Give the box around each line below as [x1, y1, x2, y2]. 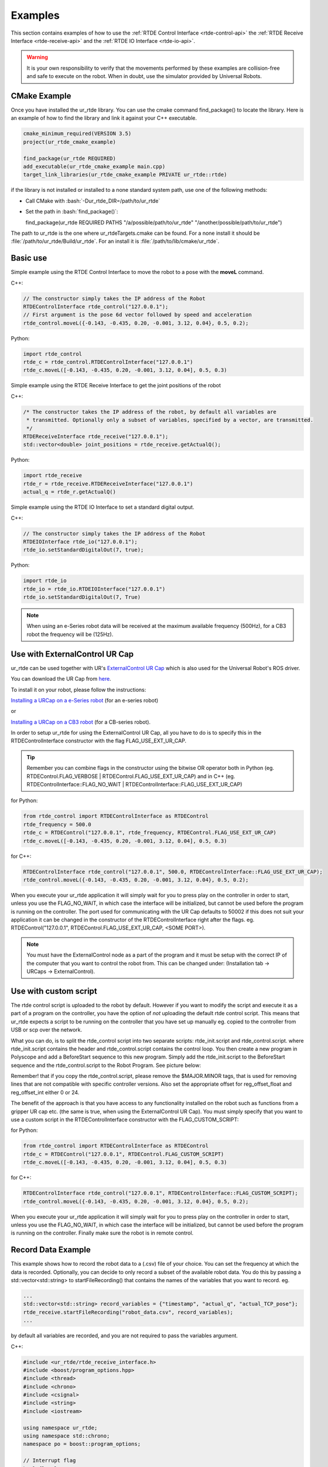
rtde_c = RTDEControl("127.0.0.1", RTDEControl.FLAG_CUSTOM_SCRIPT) [23, 1151, 224, 1157]
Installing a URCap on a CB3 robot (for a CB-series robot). [11, 718, 151, 725]
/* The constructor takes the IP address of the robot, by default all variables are [23, 408, 276, 415]
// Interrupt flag [23, 1457, 76, 1464]
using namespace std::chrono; [23, 1432, 110, 1439]
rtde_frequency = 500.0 [23, 821, 92, 827]
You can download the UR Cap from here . [11, 675, 111, 682]
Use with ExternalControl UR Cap [11, 649, 134, 659]
